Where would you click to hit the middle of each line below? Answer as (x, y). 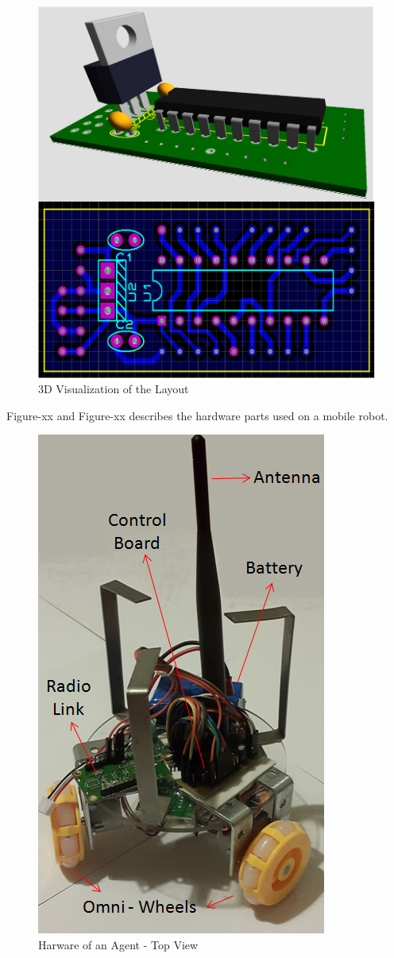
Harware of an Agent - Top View (118, 945)
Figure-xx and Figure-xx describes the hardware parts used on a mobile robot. (197, 415)
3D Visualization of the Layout (114, 389)
